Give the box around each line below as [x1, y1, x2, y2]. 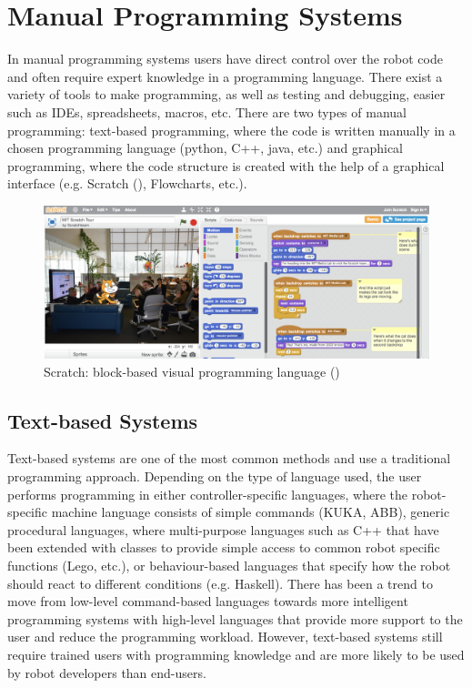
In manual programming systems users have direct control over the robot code [7, 49, 443, 68]
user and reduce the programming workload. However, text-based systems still [7, 627, 443, 646]
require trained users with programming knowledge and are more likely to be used [7, 644, 465, 663]
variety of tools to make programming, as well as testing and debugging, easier [7, 85, 446, 104]
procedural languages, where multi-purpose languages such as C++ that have [7, 520, 439, 539]
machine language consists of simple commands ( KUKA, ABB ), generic [51, 502, 450, 521]
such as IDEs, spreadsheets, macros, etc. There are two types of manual [7, 102, 407, 121]
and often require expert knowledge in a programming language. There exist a [7, 66, 443, 86]
